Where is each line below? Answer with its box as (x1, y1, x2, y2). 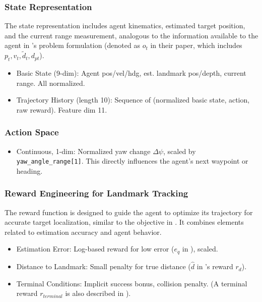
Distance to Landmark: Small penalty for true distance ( (16, 261, 191, 272)
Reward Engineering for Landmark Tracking (5, 187, 188, 199)
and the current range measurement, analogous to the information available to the (5, 30, 258, 40)
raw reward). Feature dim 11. (16, 104, 107, 115)
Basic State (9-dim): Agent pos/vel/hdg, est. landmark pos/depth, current (16, 68, 246, 78)
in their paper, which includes (150, 40, 242, 51)
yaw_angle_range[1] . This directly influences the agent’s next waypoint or (16, 156, 248, 166)
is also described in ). (65, 288, 131, 298)
